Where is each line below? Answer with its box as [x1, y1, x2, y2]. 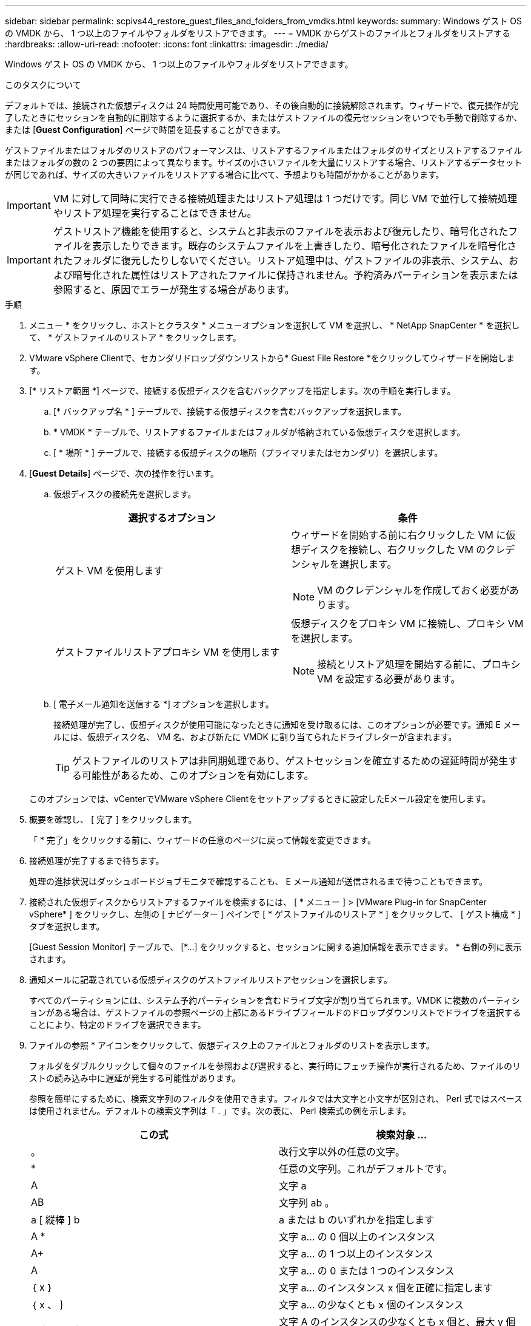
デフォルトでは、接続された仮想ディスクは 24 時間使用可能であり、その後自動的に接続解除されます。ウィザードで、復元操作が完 [5, 100, 519, 110]
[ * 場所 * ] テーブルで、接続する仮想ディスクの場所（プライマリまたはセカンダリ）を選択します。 [53, 447, 443, 458]
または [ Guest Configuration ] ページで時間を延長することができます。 [5, 124, 286, 135]
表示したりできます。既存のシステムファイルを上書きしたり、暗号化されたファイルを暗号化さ [92, 240, 517, 252]
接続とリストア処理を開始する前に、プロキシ [317, 658, 521, 670]
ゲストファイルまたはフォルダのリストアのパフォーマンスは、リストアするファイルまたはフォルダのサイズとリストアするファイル [5, 145, 523, 155]
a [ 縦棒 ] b [31, 1214, 80, 1226]
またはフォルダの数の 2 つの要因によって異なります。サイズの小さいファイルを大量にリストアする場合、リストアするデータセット [5, 157, 523, 168]
